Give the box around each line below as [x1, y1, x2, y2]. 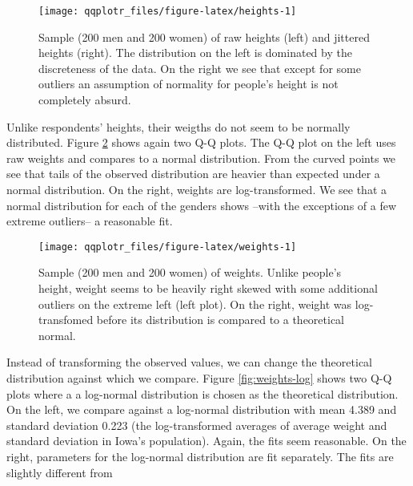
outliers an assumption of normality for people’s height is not [38, 75, 339, 92]
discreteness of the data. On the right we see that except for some [38, 59, 361, 76]
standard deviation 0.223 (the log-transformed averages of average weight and [6, 416, 387, 433]
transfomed [38, 311, 94, 328]
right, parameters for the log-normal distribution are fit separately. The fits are [6, 448, 394, 464]
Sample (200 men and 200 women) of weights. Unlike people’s [38, 264, 342, 281]
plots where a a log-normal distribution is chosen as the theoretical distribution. [6, 385, 399, 402]
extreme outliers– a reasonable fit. [6, 213, 173, 229]
